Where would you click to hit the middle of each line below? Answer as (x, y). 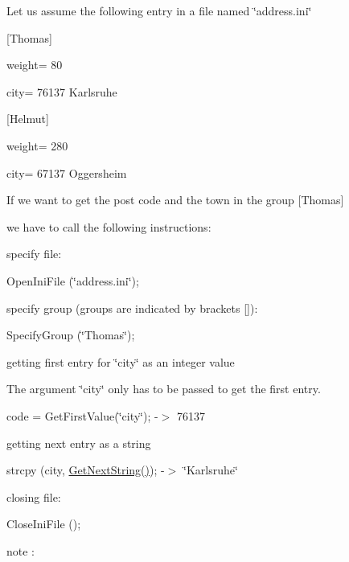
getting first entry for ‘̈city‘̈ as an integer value (121, 361)
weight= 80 (35, 65)
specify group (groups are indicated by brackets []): (132, 308)
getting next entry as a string (79, 443)
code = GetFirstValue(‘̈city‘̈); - (82, 415)
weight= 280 (37, 145)
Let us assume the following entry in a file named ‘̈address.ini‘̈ (159, 10)
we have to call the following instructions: (109, 226)
